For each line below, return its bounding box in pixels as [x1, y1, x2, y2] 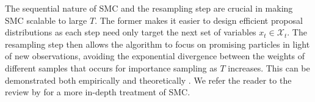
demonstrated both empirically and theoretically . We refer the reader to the [5, 73, 292, 86]
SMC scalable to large [5, 13, 87, 26]
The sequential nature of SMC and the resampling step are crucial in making [5, 2, 293, 14]
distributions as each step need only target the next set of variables [5, 26, 256, 38]
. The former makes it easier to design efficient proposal [95, 13, 303, 26]
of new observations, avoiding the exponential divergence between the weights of [5, 49, 305, 62]
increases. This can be [228, 61, 310, 74]
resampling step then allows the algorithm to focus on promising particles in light [5, 37, 310, 50]
